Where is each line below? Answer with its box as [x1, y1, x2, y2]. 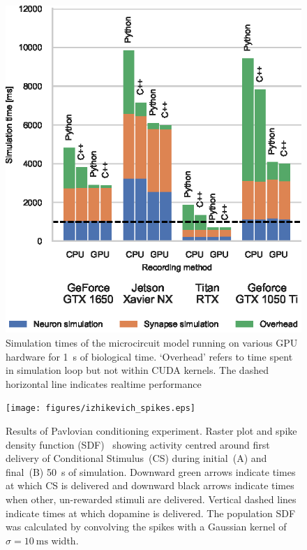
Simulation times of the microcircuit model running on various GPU [6, 335, 298, 349]
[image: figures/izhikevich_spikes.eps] [6, 403, 196, 414]
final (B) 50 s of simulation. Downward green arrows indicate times [6, 464, 296, 479]
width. [51, 533, 79, 547]
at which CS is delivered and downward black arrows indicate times [6, 478, 294, 493]
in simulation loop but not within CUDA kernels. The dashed [6, 363, 269, 377]
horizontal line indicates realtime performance [6, 376, 202, 391]
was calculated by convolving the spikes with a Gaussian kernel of [6, 519, 287, 534]
